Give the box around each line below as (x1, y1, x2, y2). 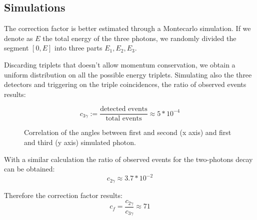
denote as (4, 32, 33, 43)
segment (4, 42, 29, 53)
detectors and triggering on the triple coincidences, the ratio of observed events (4, 79, 246, 89)
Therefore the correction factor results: (4, 189, 122, 200)
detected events (100, 105, 147, 113)
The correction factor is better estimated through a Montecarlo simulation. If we (4, 23, 251, 33)
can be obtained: (4, 163, 55, 174)
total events (105, 115, 142, 122)
